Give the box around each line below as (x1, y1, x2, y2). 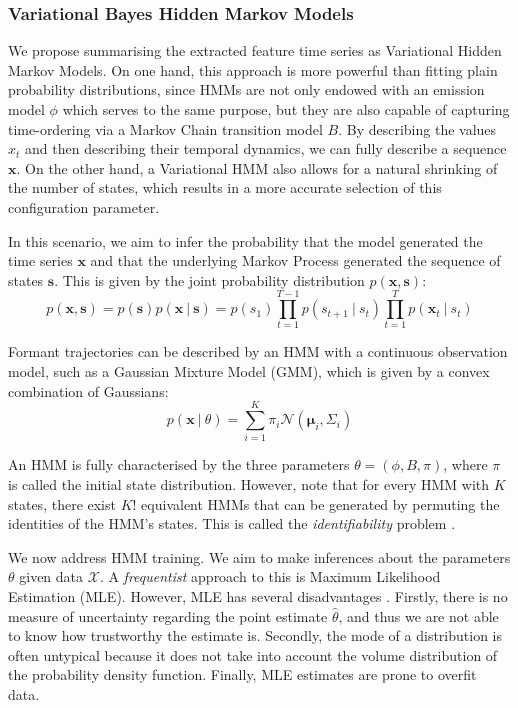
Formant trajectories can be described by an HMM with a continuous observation (8, 341, 508, 362)
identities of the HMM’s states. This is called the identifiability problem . (8, 513, 456, 534)
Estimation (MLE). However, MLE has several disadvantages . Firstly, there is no (8, 585, 508, 606)
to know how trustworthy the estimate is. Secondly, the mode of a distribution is (8, 625, 503, 646)
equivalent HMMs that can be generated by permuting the (141, 493, 500, 514)
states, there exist (8, 493, 116, 514)
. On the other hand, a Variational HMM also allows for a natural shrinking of (16, 157, 498, 178)
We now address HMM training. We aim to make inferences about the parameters (8, 546, 511, 567)
